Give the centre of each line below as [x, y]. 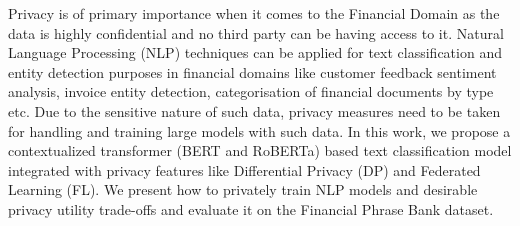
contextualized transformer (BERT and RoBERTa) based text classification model [260, 150]
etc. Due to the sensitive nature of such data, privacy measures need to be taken [254, 110]
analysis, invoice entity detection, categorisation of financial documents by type [251, 91]
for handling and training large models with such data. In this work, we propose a [259, 130]
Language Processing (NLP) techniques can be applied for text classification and [255, 52]
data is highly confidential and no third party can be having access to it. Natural [256, 32]
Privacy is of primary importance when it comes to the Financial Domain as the [254, 13]
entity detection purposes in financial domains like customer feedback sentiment [252, 71]
